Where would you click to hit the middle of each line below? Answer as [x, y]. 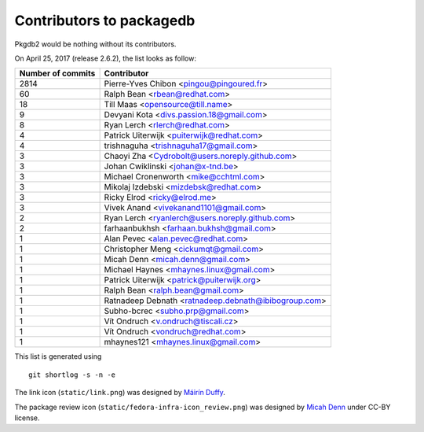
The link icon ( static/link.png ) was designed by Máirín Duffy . [120, 393]
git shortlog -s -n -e [72, 375]
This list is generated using [58, 356]
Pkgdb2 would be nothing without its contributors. [95, 44]
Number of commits [57, 73]
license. [27, 418]
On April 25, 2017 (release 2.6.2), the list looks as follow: [105, 58]
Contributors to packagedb [105, 20]
